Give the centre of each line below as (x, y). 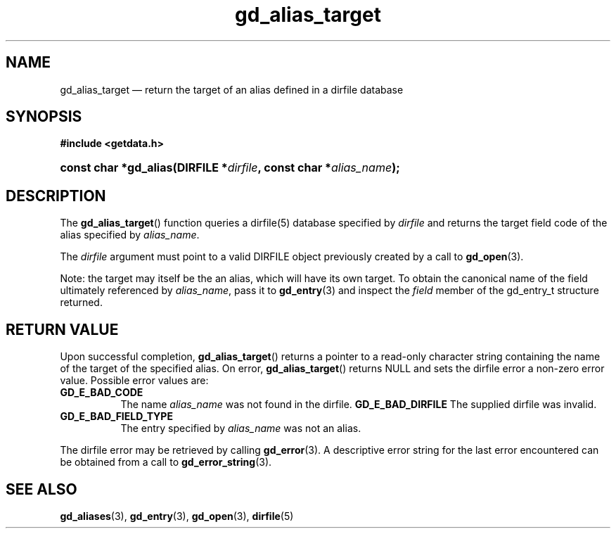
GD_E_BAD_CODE (102, 393)
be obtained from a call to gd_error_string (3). (166, 462)
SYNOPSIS (44, 117)
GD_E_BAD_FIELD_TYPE (116, 417)
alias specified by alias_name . (130, 235)
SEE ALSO (41, 489)
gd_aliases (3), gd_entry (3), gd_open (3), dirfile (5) (177, 516)
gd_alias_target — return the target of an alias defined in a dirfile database (232, 89)
